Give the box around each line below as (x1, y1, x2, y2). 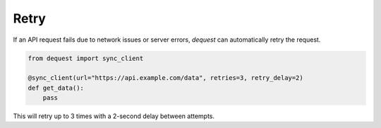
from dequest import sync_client (28, 54, 144, 62)
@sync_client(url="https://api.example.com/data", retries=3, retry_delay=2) (28, 74, 303, 82)
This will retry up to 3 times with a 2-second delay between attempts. (13, 112, 215, 120)
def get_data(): (28, 83, 85, 92)
